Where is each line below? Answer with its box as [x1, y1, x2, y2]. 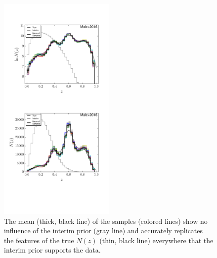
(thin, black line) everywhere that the [99, 235, 214, 245]
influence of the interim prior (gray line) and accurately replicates [4, 225, 203, 236]
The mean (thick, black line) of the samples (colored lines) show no [4, 215, 208, 226]
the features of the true [4, 235, 74, 245]
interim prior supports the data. [4, 245, 101, 255]
